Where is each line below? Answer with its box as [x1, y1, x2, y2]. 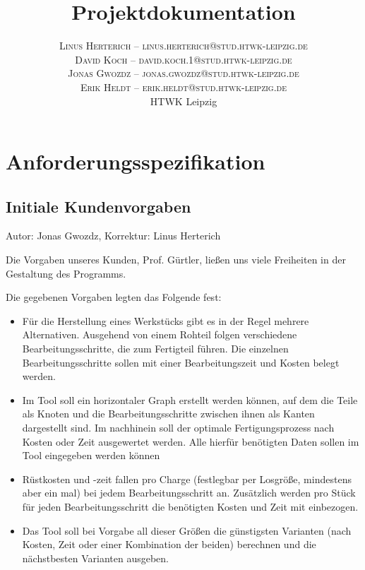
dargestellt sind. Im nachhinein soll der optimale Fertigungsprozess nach [22, 420, 335, 435]
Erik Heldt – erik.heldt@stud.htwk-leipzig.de [80, 79, 287, 94]
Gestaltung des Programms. [6, 266, 126, 280]
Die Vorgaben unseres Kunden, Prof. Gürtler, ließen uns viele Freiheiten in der [6, 252, 346, 267]
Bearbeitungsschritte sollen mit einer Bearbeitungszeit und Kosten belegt [22, 355, 340, 369]
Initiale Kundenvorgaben [6, 195, 191, 217]
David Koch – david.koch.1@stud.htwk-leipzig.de [75, 52, 292, 66]
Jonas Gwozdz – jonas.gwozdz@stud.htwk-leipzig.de [68, 66, 299, 81]
